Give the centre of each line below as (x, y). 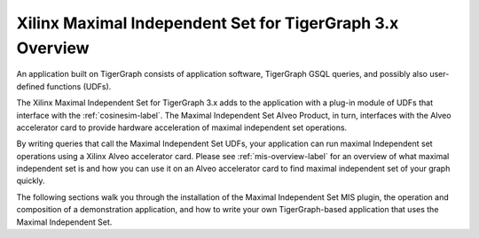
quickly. (31, 180)
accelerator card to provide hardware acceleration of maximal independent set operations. (182, 127)
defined (31, 86)
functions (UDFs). (79, 86)
